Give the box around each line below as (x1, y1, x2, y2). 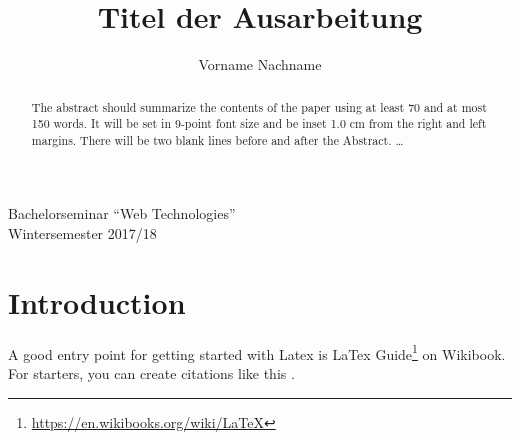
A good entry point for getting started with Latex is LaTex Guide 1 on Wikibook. (8, 340, 506, 364)
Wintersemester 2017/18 (8, 223, 157, 244)
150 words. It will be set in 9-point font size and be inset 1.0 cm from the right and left (31, 115, 487, 132)
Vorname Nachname (198, 54, 322, 75)
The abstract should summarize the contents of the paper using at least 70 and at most (31, 98, 487, 115)
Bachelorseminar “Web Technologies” (8, 203, 236, 224)
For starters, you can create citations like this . (8, 363, 295, 384)
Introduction (8, 281, 186, 322)
